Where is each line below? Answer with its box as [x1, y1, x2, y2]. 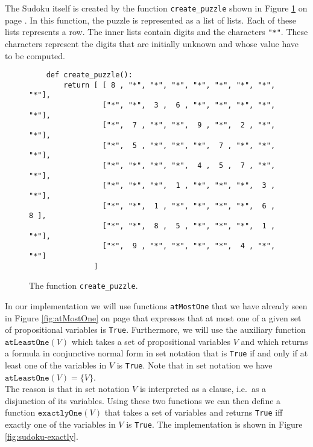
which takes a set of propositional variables [71, 335, 231, 347]
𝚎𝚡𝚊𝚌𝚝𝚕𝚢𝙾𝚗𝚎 [37, 409, 83, 418]
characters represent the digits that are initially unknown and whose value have [5, 37, 299, 50]
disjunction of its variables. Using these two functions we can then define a [5, 394, 281, 407]
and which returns [241, 335, 308, 347]
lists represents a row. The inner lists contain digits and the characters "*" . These [5, 25, 308, 38]
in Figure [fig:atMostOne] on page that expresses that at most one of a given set [5, 311, 302, 324]
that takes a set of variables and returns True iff [104, 406, 283, 419]
